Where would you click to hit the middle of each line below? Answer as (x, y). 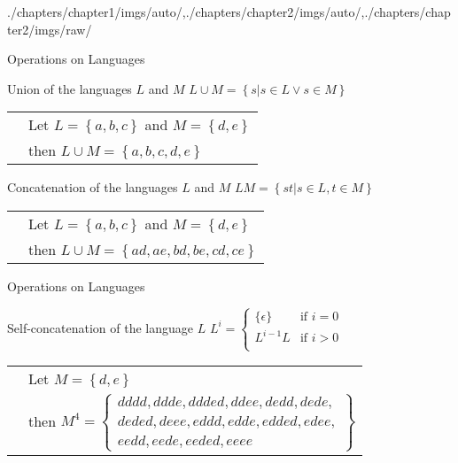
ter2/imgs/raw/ (50, 29)
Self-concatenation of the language (101, 327)
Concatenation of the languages (93, 187)
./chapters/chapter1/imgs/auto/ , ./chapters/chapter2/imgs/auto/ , (186, 12)
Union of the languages (70, 88)
